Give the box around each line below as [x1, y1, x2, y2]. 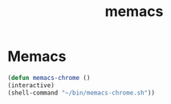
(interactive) [7, 81, 55, 90]
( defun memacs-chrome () [7, 74, 91, 82]
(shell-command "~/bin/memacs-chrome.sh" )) [7, 89, 156, 97]
